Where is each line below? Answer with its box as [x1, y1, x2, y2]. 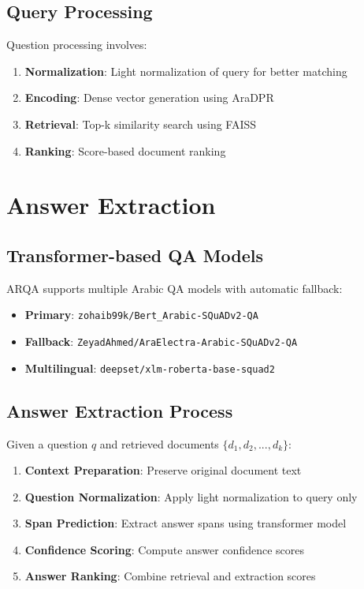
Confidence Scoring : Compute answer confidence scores [24, 541, 305, 557]
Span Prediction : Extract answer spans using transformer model [24, 515, 347, 531]
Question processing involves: [6, 36, 147, 53]
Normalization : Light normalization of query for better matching [24, 62, 347, 79]
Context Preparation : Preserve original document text [24, 462, 302, 478]
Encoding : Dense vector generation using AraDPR [24, 89, 274, 106]
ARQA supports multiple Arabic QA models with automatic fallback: [6, 279, 343, 296]
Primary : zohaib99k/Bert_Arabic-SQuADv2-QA [24, 306, 258, 323]
